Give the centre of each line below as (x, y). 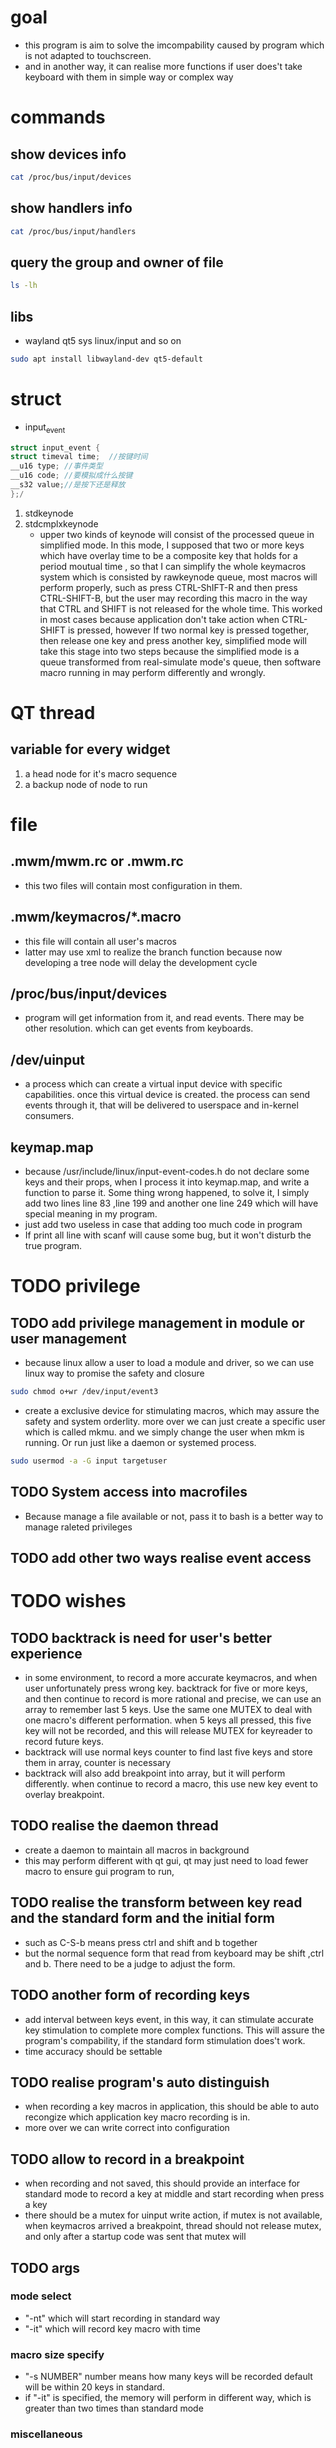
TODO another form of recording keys (130, 1995)
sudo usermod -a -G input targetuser (89, 1461)
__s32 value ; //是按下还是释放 (68, 485)
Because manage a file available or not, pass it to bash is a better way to (174, 1516)
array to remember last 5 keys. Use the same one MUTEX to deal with (168, 1710)
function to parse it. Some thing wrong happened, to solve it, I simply (167, 1193)
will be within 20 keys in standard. (94, 2387)
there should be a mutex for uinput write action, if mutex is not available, (173, 2215)
